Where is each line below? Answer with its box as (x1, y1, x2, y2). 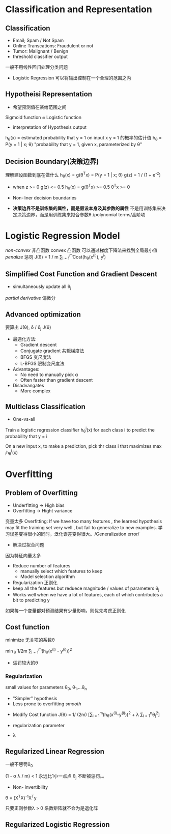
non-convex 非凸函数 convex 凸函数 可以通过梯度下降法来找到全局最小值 (5, 247, 158, 253)
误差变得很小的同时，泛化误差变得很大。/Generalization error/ (9, 531, 140, 537)
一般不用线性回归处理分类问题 (5, 64, 68, 70)
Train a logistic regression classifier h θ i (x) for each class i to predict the (5, 426, 155, 434)
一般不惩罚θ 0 (5, 761, 33, 768)
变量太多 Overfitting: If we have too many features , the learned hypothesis (5, 518, 162, 524)
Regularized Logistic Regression (5, 820, 110, 829)
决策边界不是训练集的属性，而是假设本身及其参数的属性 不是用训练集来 (12, 205, 161, 212)
